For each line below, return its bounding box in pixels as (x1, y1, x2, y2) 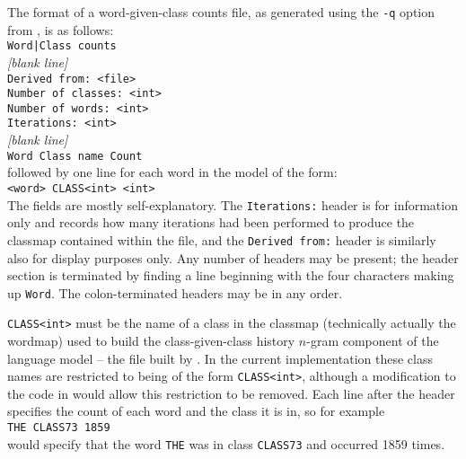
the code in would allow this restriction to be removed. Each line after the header (7, 384, 455, 402)
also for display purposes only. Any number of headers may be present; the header (7, 248, 459, 267)
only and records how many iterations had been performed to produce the (7, 213, 415, 232)
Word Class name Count (7, 149, 143, 163)
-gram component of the (306, 331, 439, 350)
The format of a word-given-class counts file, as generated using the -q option (7, 3, 435, 21)
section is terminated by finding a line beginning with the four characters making (7, 266, 454, 285)
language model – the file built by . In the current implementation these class (7, 349, 433, 367)
